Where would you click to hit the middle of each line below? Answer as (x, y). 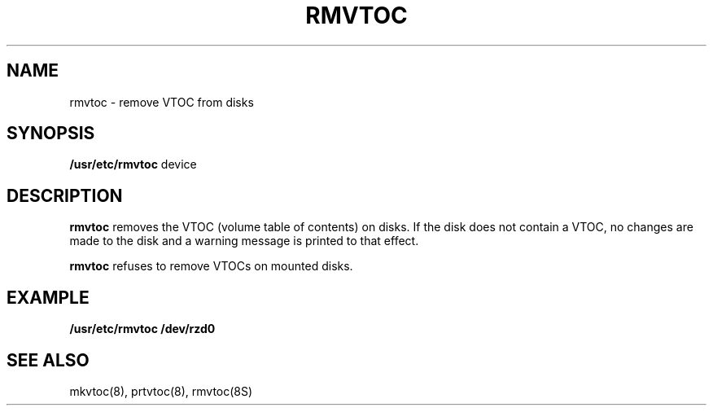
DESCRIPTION (65, 195)
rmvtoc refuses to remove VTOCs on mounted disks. (211, 266)
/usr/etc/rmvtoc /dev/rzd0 (142, 329)
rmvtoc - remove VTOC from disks (162, 102)
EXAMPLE (48, 297)
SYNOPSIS (51, 134)
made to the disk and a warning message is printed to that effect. (244, 241)
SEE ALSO (48, 360)
